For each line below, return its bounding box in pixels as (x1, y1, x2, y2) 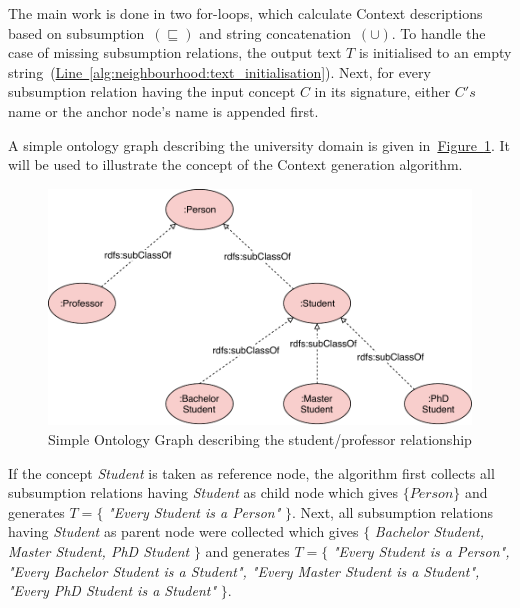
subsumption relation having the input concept (8, 81, 296, 102)
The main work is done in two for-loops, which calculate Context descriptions (8, 3, 483, 23)
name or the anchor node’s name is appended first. (8, 100, 319, 121)
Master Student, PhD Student (8, 540, 190, 561)
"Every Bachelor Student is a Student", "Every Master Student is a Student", (8, 560, 480, 581)
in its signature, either (314, 81, 451, 102)
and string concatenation (199, 22, 351, 43)
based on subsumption (8, 22, 145, 43)
